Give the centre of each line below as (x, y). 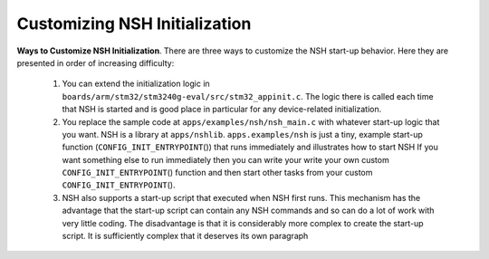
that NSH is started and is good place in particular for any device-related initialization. (222, 110)
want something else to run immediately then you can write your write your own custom (225, 159)
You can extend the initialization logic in (136, 84)
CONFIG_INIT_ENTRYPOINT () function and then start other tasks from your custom (217, 173)
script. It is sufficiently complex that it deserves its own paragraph (185, 236)
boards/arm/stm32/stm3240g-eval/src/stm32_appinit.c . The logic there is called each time (248, 96)
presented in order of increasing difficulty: (96, 62)
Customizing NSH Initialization (134, 24)
